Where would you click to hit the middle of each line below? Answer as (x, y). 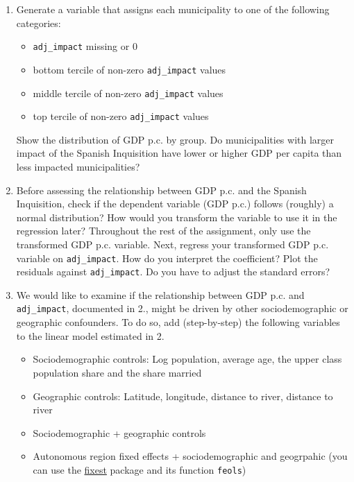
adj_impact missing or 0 (85, 46)
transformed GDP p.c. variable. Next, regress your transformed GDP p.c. (172, 244)
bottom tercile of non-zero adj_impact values (129, 69)
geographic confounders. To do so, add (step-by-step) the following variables (178, 322)
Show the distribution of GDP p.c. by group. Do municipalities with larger (175, 139)
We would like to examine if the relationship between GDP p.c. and (160, 294)
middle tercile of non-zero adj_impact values (128, 93)
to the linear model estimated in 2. (90, 335)
